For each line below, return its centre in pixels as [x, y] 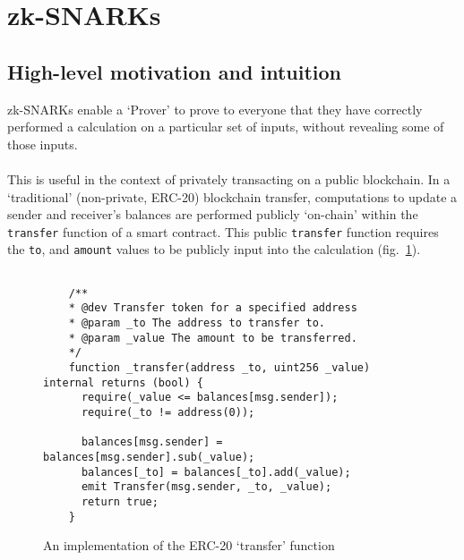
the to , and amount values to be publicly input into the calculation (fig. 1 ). [214, 249]
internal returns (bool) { [123, 382]
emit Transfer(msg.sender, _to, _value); [206, 487]
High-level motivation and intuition [174, 71]
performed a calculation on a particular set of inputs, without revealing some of [226, 127]
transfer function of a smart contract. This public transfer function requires [223, 231]
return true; [120, 501]
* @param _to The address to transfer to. [197, 323]
